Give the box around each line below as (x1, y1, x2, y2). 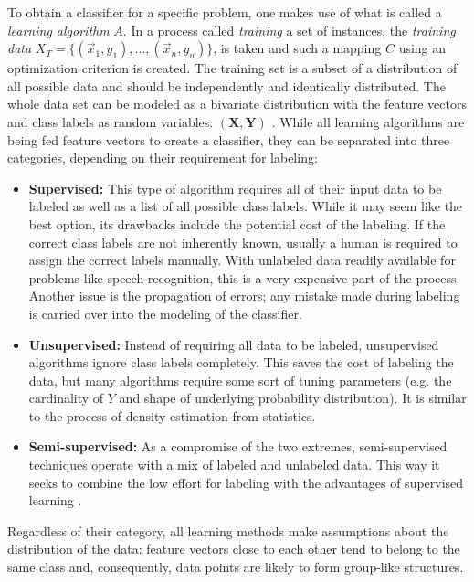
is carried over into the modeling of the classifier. (28, 303, 302, 323)
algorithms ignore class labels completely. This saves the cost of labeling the (28, 353, 454, 372)
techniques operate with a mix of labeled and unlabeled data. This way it (28, 455, 440, 474)
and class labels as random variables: (7, 111, 214, 131)
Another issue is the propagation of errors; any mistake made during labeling (28, 286, 460, 305)
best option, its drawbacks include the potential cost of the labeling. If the (28, 214, 446, 233)
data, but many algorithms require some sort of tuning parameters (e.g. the (28, 370, 452, 389)
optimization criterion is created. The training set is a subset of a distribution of (7, 58, 458, 78)
